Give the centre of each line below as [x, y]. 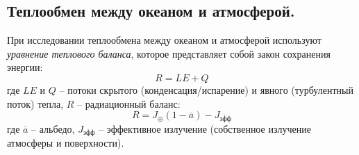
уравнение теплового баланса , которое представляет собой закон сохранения [169, 53]
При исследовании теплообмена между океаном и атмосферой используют [164, 40]
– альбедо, [53, 128]
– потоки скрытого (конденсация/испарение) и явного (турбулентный [206, 89]
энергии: [25, 67]
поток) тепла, [35, 103]
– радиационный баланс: [129, 103]
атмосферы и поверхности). [66, 143]
